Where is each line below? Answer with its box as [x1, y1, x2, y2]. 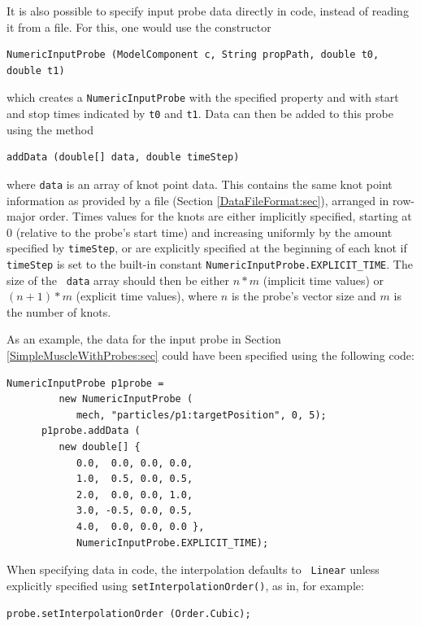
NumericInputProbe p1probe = [7, 377, 164, 389]
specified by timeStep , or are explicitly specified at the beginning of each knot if [7, 239, 407, 256]
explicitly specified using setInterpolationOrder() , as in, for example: [7, 576, 364, 593]
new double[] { [59, 441, 141, 453]
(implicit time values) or [263, 271, 384, 288]
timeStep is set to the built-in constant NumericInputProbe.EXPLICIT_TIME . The [7, 255, 413, 272]
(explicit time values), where [76, 287, 218, 304]
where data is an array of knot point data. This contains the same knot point [7, 175, 393, 192]
